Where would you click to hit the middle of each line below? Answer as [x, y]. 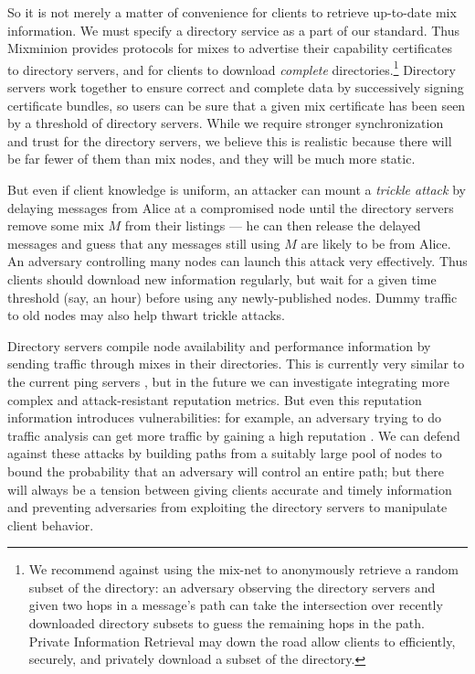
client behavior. [51, 524]
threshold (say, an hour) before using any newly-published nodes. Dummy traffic [232, 297]
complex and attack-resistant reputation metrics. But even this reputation [215, 399]
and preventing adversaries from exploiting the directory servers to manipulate [227, 507]
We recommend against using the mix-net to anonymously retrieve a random [243, 569]
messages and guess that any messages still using [144, 243]
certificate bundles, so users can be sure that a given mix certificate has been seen [237, 105]
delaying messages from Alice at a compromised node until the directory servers [231, 207]
